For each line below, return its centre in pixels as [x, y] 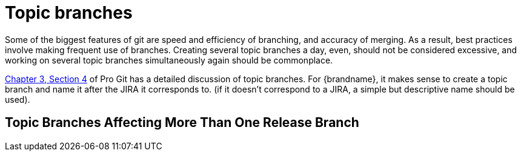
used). [18, 99]
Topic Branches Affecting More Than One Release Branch [182, 123]
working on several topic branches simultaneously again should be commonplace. [169, 60]
